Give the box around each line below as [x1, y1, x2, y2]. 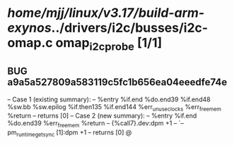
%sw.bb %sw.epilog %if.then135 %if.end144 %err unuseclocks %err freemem [7, 102, 221, 113]
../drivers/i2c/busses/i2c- [51, 20, 209, 36]
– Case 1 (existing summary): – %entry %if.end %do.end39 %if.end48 [7, 95, 211, 103]
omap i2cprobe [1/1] [55, 35, 163, 53]
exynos [7, 20, 52, 36]
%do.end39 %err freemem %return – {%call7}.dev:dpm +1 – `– [7, 119, 184, 130]
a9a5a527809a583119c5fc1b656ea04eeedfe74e [7, 76, 228, 89]
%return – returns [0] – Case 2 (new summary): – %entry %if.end [7, 111, 197, 120]
